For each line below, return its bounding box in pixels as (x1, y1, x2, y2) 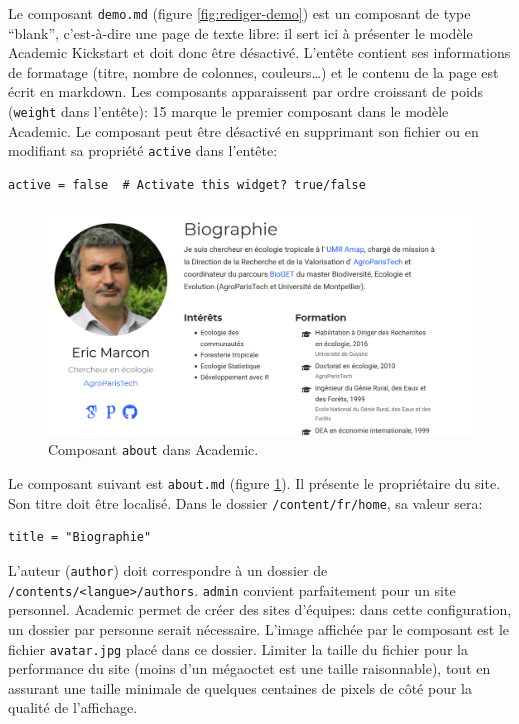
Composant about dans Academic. (48, 439, 259, 460)
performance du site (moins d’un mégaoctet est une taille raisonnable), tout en (8, 658, 491, 679)
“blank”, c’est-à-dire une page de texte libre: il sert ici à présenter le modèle (8, 22, 473, 43)
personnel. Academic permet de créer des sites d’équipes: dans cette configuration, (8, 599, 512, 620)
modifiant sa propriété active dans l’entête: (8, 140, 278, 161)
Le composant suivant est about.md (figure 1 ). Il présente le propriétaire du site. (8, 473, 501, 494)
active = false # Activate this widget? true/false (8, 177, 366, 192)
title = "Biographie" (8, 530, 152, 545)
